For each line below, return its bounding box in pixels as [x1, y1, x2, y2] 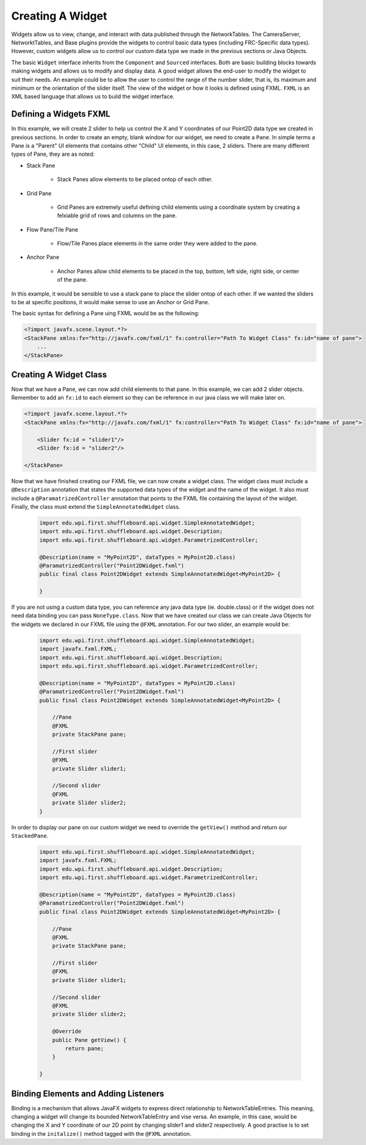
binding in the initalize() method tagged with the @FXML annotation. [11, 1130, 192, 1137]
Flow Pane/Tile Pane [26, 226, 79, 233]
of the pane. [57, 276, 88, 283]
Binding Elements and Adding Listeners [11, 1088, 165, 1099]
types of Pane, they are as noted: [11, 150, 95, 158]
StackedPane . [11, 832, 49, 840]
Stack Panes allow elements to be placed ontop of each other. [57, 176, 213, 183]
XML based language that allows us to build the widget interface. [11, 93, 175, 100]
